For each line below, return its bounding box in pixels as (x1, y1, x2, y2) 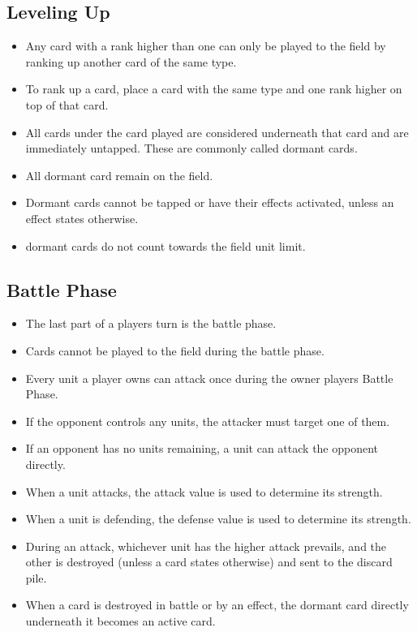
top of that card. (25, 96, 109, 113)
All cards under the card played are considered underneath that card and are (25, 123, 409, 140)
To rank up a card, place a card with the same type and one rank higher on (25, 80, 402, 97)
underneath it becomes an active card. (25, 613, 216, 630)
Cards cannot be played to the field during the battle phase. (25, 342, 325, 359)
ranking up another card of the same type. (25, 53, 237, 70)
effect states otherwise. (25, 209, 139, 226)
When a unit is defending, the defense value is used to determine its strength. (25, 510, 411, 527)
